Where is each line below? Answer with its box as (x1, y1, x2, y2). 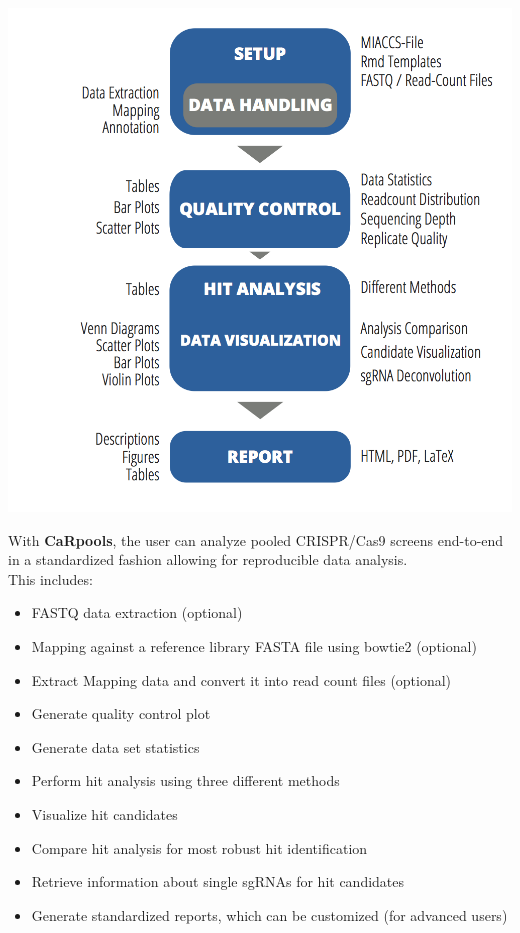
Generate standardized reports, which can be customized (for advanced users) (31, 904, 508, 925)
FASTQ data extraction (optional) (31, 602, 243, 623)
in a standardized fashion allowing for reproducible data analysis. (8, 549, 408, 570)
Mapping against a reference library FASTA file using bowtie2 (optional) (31, 635, 477, 656)
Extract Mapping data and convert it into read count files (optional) (31, 669, 452, 690)
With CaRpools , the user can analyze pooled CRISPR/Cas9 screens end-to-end (8, 529, 504, 550)
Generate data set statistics (31, 736, 200, 757)
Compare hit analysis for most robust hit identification (31, 837, 368, 858)
